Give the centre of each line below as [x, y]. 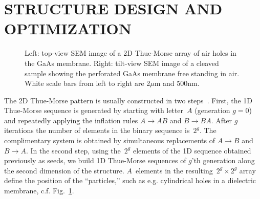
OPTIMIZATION [68, 28]
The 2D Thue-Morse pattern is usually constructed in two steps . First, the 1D [128, 100]
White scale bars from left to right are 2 [88, 83]
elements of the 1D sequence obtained [192, 150]
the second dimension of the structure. [64, 170]
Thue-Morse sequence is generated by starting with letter [94, 110]
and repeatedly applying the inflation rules [71, 120]
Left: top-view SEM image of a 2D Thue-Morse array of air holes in [131, 53]
